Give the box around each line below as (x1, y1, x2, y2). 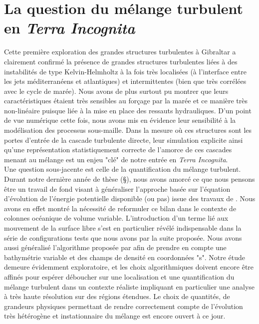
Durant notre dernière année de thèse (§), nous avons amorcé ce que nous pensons (4, 174, 255, 184)
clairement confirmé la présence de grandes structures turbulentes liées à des (4, 56, 238, 66)
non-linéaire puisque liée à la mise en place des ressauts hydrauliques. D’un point (4, 105, 252, 115)
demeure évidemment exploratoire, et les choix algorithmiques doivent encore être (4, 262, 254, 272)
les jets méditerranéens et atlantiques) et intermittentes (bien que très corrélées (4, 76, 247, 86)
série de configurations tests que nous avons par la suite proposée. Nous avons (4, 232, 242, 243)
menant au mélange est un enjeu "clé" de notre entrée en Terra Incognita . (4, 154, 228, 164)
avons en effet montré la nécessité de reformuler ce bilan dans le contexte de (4, 203, 237, 213)
